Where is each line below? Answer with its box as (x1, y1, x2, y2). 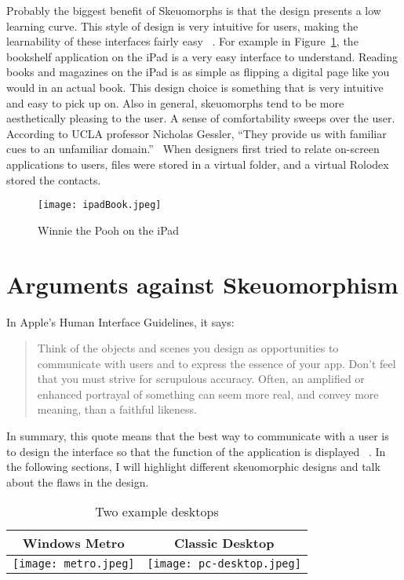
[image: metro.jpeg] (13, 557, 135, 571)
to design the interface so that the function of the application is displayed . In (6, 443, 386, 459)
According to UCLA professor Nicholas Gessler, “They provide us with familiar (6, 125, 387, 141)
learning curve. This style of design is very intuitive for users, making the (6, 17, 359, 34)
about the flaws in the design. (6, 473, 149, 490)
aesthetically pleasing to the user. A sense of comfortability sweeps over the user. (6, 110, 395, 126)
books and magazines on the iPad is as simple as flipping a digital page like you (6, 64, 390, 80)
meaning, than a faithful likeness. (37, 401, 197, 418)
